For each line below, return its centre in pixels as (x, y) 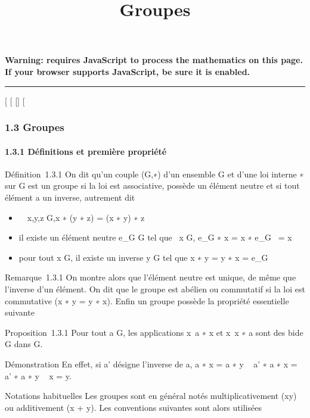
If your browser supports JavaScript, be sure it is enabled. (128, 71)
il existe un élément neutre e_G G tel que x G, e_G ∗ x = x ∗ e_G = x (155, 237)
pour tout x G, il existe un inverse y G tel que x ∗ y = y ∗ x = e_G (143, 257)
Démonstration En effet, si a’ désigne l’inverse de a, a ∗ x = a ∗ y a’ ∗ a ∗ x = (151, 364)
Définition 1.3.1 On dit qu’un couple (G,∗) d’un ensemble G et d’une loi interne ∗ (154, 174)
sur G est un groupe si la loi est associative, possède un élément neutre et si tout (152, 185)
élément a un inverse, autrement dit (70, 197)
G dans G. (24, 344)
